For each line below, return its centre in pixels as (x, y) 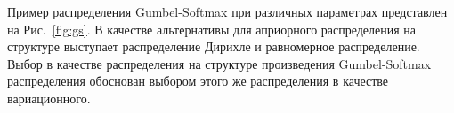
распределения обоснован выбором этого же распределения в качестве (198, 81)
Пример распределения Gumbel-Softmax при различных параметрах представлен (227, 11)
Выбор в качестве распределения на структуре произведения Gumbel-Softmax (219, 63)
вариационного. (49, 98)
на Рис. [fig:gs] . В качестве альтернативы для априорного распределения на (212, 29)
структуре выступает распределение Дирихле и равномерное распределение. (214, 46)
